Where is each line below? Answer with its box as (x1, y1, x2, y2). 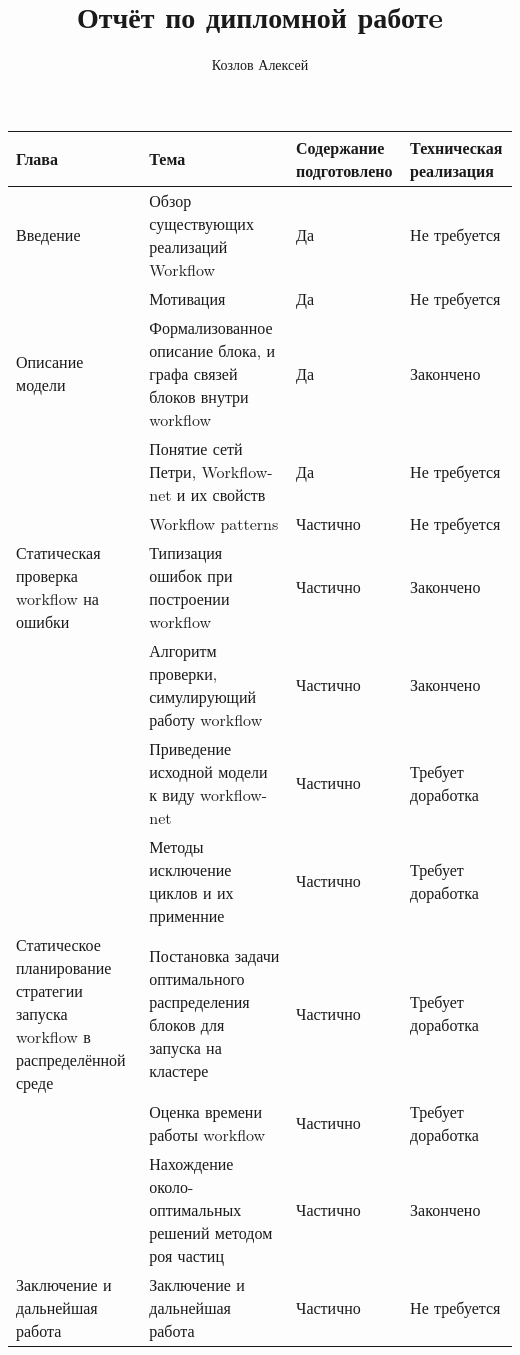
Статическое (16, 932, 101, 956)
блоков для (149, 1013, 225, 1037)
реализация (410, 158, 494, 182)
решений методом (149, 1220, 273, 1244)
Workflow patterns (149, 511, 279, 535)
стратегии (16, 978, 83, 1002)
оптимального (149, 967, 245, 991)
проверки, (149, 661, 218, 685)
